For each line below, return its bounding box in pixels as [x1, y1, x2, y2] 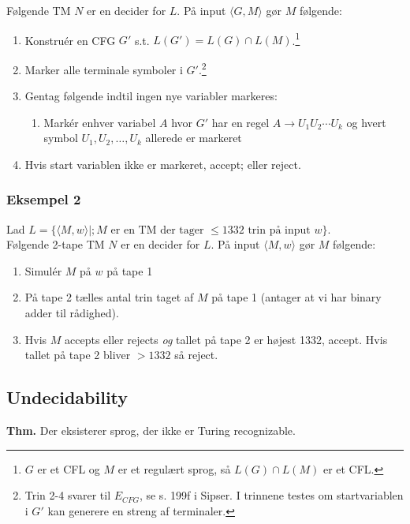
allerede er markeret [145, 129, 242, 146]
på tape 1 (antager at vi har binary [211, 289, 382, 305]
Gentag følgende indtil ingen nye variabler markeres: [24, 88, 278, 104]
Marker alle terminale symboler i [24, 61, 183, 77]
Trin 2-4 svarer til [24, 487, 111, 503]
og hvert [346, 114, 386, 130]
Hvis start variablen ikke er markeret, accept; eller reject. [24, 155, 301, 172]
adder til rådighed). [24, 305, 119, 321]
